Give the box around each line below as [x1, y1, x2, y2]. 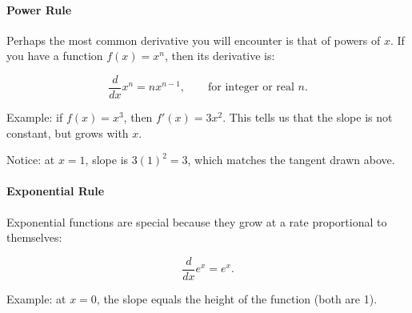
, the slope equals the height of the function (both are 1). [96, 290, 378, 307]
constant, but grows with [6, 124, 129, 141]
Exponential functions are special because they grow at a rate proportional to [6, 213, 387, 230]
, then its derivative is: [164, 47, 275, 64]
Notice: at [6, 151, 55, 168]
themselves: [6, 229, 62, 246]
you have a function [6, 47, 103, 64]
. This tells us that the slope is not [222, 109, 393, 126]
